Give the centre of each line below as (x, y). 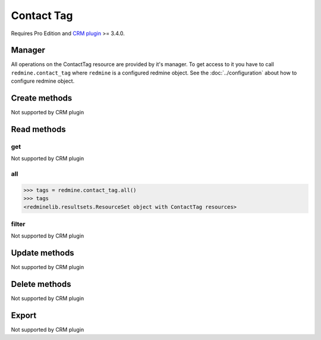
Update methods (43, 253)
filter (18, 224)
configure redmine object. (43, 81)
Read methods (39, 129)
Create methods (42, 98)
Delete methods (41, 284)
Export (24, 315)
